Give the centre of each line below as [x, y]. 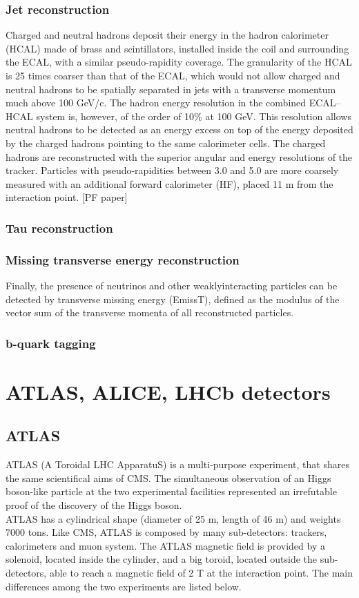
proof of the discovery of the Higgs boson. [94, 504]
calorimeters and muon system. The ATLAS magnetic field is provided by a [165, 545]
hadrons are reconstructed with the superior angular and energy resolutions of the [179, 156]
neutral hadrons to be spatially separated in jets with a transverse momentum [171, 89]
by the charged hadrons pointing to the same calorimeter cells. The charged [166, 143]
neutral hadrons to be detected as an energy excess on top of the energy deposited [179, 129]
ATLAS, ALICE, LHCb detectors [168, 391]
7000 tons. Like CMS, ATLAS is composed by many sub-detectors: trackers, [166, 532]
